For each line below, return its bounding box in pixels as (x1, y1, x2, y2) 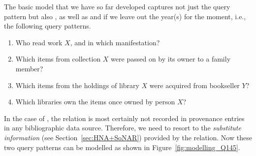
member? (15, 63, 43, 73)
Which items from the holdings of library (15, 80, 139, 90)
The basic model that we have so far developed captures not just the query (4, 1, 230, 11)
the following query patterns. (4, 21, 91, 31)
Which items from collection (15, 54, 101, 64)
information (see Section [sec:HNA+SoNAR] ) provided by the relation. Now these (4, 132, 252, 142)
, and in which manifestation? (70, 37, 160, 47)
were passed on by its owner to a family (111, 54, 231, 64)
